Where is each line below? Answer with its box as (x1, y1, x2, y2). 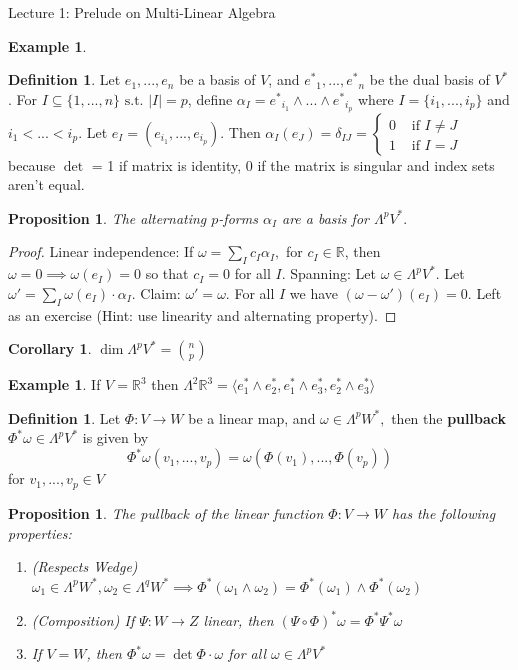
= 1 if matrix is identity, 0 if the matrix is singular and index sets (91, 154, 495, 175)
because (8, 154, 56, 175)
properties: (8, 522, 72, 543)
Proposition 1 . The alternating (8, 207, 207, 228)
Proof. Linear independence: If (8, 241, 194, 262)
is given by (82, 427, 149, 448)
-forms (218, 207, 258, 228)
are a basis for (281, 207, 369, 228)
